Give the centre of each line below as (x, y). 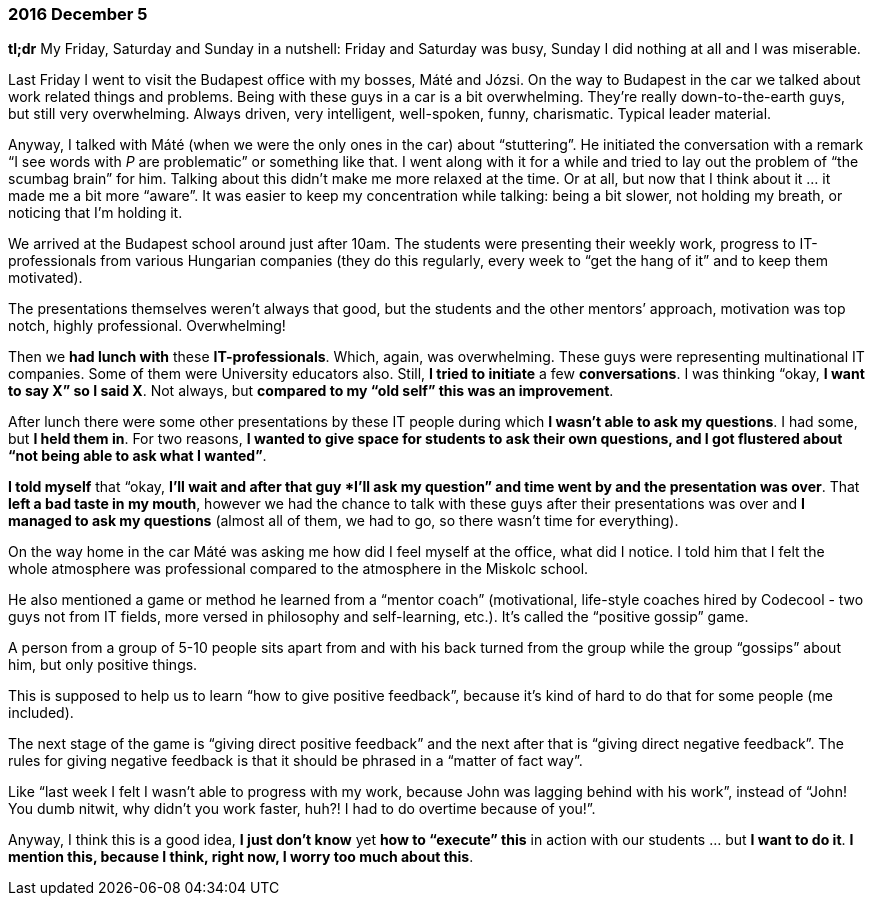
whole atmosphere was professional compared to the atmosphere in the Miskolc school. (298, 569)
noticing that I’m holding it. (95, 213)
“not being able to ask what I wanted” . (137, 456)
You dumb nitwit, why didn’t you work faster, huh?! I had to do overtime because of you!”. (302, 809)
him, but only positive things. (103, 665)
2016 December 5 (78, 14)
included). (41, 713)
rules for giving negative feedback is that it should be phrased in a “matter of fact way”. (295, 761)
